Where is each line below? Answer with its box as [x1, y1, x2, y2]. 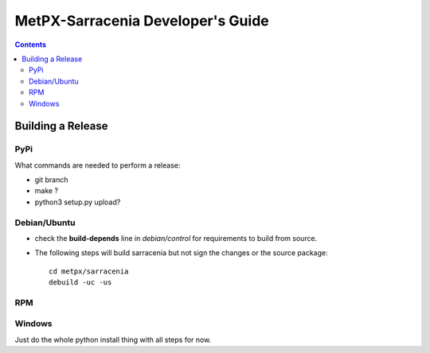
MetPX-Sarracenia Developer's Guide [14, 12, 270, 29]
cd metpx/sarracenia [49, 266, 129, 276]
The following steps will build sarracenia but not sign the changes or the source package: [34, 248, 328, 258]
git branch [34, 175, 68, 184]
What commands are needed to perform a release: [14, 160, 181, 170]
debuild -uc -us [49, 278, 112, 287]
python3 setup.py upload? [34, 197, 121, 207]
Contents [14, 40, 47, 49]
